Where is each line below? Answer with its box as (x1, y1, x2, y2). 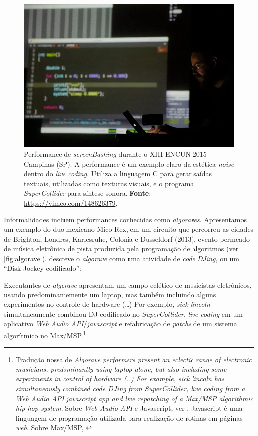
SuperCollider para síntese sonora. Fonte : (24, 188, 151, 198)
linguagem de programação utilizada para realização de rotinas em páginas (15, 412, 243, 423)
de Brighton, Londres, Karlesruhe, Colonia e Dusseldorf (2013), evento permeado (4, 233, 250, 244)
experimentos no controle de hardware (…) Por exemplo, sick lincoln (4, 299, 210, 309)
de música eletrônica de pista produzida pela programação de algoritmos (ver (4, 243, 239, 254)
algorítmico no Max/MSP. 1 (4, 329, 86, 340)
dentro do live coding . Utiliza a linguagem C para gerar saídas (24, 168, 212, 179)
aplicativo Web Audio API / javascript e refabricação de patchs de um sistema (4, 318, 237, 329)
